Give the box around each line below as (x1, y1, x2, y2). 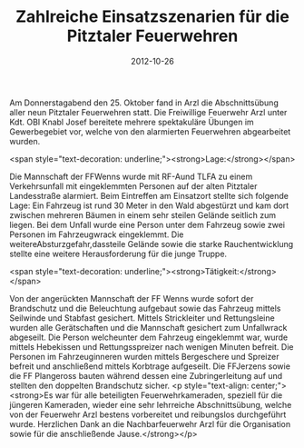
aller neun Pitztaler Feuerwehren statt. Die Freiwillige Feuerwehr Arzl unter (9, 106, 288, 117)
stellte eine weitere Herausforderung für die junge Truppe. (9, 248, 228, 259)
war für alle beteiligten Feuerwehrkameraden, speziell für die (54, 389, 283, 401)
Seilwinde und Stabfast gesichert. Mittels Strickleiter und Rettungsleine (9, 312, 275, 324)
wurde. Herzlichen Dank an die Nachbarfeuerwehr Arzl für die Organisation (9, 418, 291, 429)
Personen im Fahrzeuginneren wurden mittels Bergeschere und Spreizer (9, 351, 279, 362)
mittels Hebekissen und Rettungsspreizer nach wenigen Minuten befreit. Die (9, 341, 294, 352)
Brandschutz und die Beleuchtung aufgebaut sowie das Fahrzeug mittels (9, 303, 281, 314)
